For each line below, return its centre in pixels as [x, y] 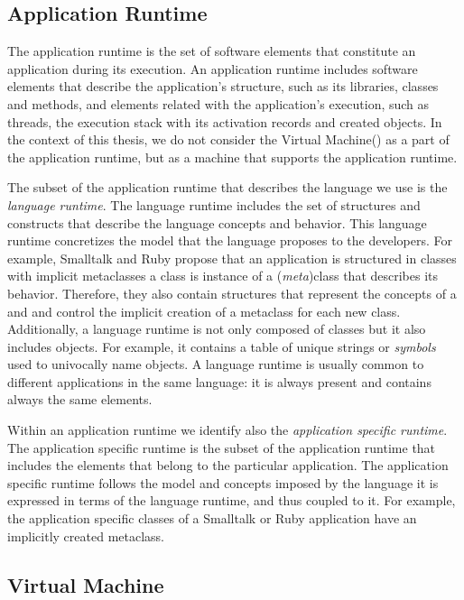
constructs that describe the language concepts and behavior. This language [217, 222]
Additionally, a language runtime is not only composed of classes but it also [217, 329]
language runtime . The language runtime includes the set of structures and [214, 204]
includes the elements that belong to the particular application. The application [228, 465]
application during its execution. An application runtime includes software [213, 68]
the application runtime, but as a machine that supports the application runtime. [232, 157]
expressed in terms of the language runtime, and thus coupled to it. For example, [232, 500]
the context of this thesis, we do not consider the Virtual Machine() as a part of [228, 139]
